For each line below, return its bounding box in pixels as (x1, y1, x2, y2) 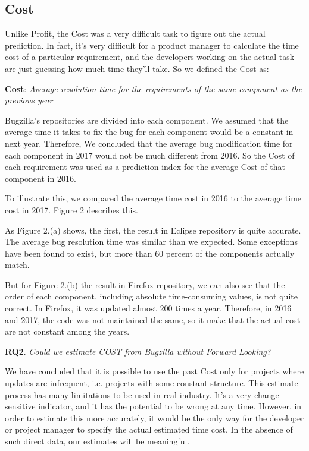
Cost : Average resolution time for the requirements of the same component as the (5, 82, 302, 94)
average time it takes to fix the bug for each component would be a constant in (5, 125, 294, 138)
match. (5, 258, 30, 271)
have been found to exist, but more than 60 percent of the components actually (5, 247, 295, 259)
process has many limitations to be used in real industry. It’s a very (5, 388, 252, 400)
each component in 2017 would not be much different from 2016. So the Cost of (5, 149, 295, 161)
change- (254, 388, 282, 400)
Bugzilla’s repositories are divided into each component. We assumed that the (5, 113, 289, 126)
